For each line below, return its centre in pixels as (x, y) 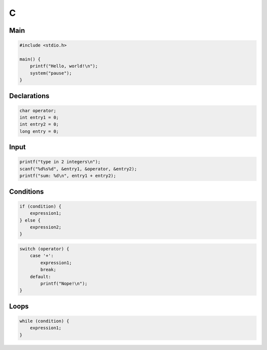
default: (41, 277)
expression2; (46, 227)
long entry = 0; (39, 131)
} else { (30, 220)
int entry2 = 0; (39, 124)
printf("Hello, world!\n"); (64, 66)
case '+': (42, 256)
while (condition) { (44, 321)
